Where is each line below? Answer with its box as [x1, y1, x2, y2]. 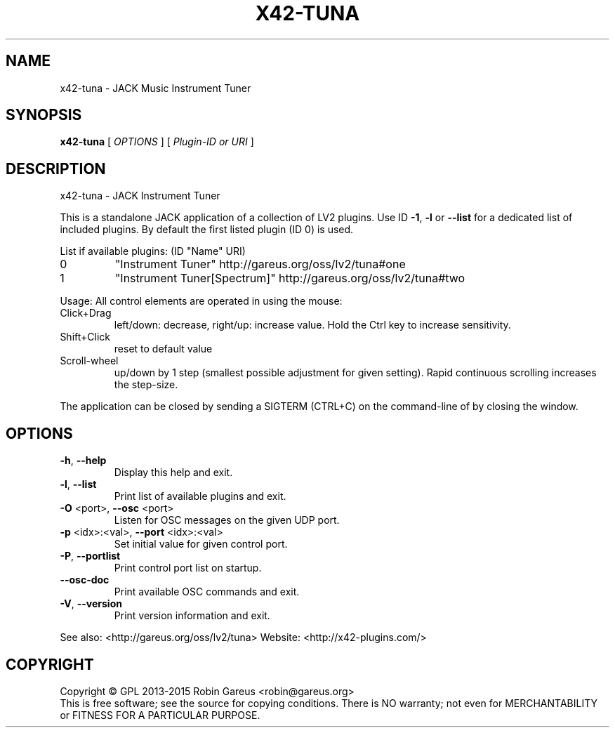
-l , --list [60, 478, 97, 491]
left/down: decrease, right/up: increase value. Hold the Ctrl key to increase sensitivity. [114, 319, 511, 331]
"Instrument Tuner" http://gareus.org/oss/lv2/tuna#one [114, 257, 406, 272]
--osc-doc [60, 574, 110, 586]
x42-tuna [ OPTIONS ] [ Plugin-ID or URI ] [60, 136, 254, 148]
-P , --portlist [60, 550, 121, 562]
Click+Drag [60, 307, 112, 319]
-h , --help [60, 454, 107, 467]
